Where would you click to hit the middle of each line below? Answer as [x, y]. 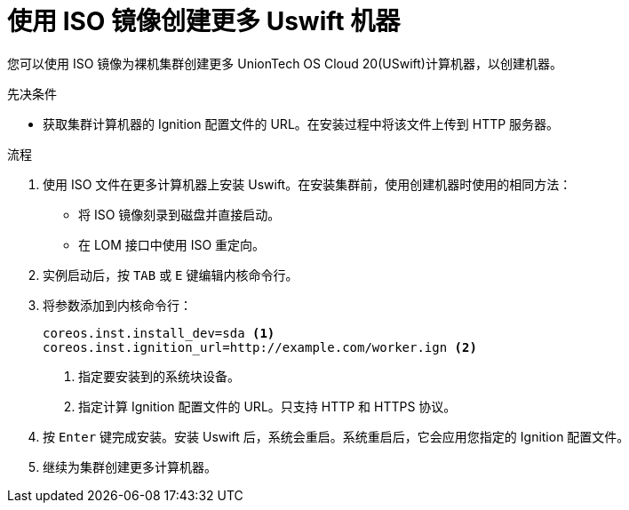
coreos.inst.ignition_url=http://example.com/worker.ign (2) [260, 347]
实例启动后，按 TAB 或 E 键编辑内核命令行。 [171, 275]
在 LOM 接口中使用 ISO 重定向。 [172, 244]
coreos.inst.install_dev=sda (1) [159, 333]
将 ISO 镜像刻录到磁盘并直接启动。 [179, 214]
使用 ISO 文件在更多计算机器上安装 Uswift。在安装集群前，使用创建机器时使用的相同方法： [307, 184]
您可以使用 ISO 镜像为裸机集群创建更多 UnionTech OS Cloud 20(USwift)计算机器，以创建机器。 [285, 63]
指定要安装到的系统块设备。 [159, 376]
